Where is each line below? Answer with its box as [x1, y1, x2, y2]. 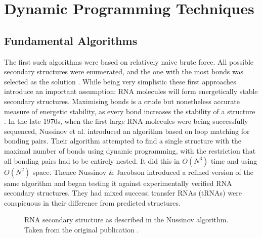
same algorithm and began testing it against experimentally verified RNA [4, 177, 232, 188]
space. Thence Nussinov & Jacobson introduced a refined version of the [32, 166, 254, 177]
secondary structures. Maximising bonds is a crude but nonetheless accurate [4, 96, 240, 106]
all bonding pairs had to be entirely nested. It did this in [4, 155, 180, 166]
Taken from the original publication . [24, 224, 139, 234]
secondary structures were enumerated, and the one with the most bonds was [4, 66, 244, 77]
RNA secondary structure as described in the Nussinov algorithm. [24, 214, 229, 225]
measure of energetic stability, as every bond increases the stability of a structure [4, 106, 255, 116]
